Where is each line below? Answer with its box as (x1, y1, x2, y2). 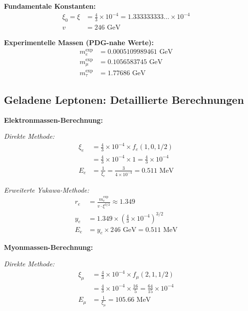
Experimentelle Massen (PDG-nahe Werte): (4, 37, 154, 47)
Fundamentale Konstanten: (4, 1, 96, 11)
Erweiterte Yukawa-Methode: (4, 184, 89, 195)
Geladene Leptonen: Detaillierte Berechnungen (4, 92, 244, 107)
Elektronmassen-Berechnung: (4, 115, 103, 125)
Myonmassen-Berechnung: (4, 242, 93, 252)
